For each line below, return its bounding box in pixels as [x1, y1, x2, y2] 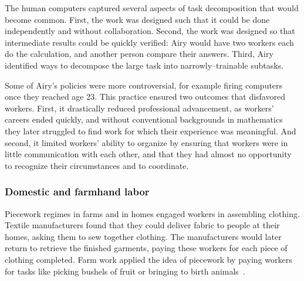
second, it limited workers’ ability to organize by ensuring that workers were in [5, 136, 288, 148]
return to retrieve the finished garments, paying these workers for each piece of [5, 242, 288, 254]
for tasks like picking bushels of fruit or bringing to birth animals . [5, 265, 245, 277]
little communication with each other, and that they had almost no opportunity [5, 148, 292, 160]
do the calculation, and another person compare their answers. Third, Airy [5, 48, 273, 60]
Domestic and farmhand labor [5, 184, 150, 199]
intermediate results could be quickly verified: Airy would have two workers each [5, 36, 294, 48]
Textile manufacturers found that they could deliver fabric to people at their [5, 219, 280, 231]
